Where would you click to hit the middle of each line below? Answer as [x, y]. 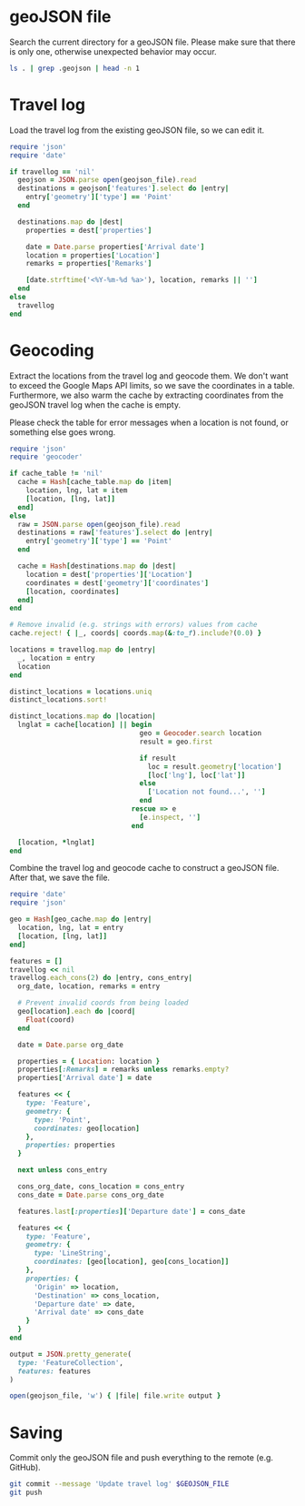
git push [26, 1493]
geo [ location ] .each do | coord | [77, 1012]
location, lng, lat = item [77, 490]
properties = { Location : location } [89, 1061]
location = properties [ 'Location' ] [93, 255]
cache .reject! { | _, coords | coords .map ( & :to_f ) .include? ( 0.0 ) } [136, 633]
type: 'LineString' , [72, 1253]
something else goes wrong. [63, 432]
